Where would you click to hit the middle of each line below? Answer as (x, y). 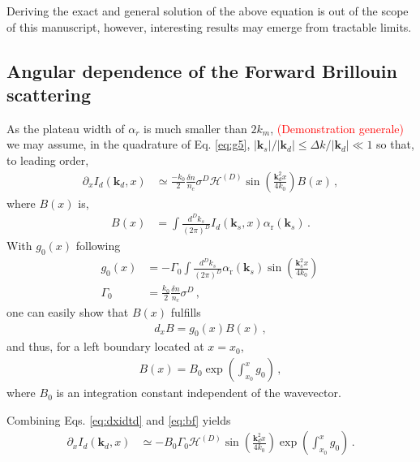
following (98, 246)
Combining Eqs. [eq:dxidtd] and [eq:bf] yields (119, 419)
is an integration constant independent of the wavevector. (199, 393)
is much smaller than (195, 128)
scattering (49, 94)
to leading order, (48, 160)
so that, (395, 144)
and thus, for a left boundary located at (105, 346)
